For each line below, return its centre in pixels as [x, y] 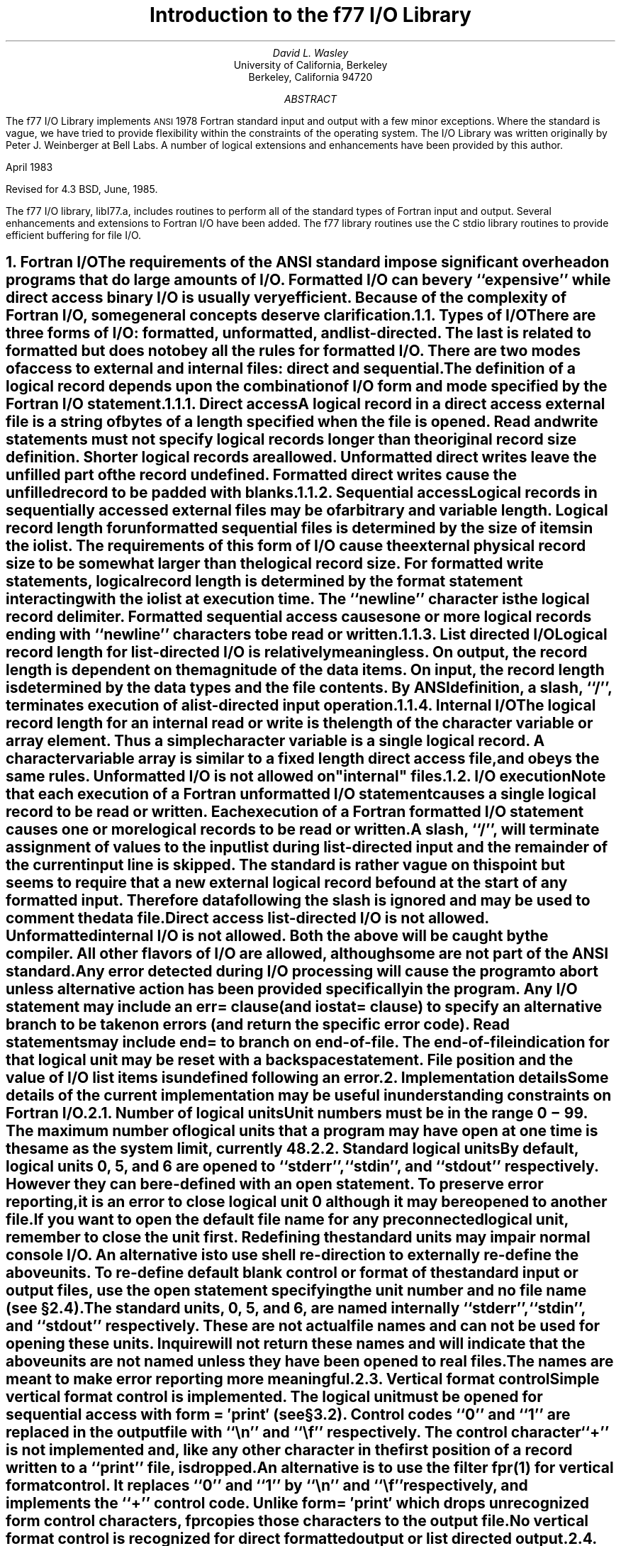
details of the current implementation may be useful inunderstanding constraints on [309, 1096]
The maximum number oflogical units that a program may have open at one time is [302, 1131]
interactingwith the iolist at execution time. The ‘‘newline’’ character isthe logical [298, 599]
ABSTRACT [310, 99]
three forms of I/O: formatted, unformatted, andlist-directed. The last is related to [299, 333]
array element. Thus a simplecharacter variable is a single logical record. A [275, 741]
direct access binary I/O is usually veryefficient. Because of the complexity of [286, 298]
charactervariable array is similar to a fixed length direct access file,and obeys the [303, 759]
